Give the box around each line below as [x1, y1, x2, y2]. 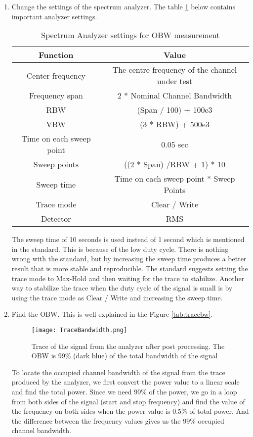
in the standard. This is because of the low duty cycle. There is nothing [11, 243, 229, 254]
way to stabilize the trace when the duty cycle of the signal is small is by [11, 283, 233, 293]
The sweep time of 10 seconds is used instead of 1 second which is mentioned [11, 234, 245, 244]
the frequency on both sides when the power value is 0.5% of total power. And [11, 406, 249, 416]
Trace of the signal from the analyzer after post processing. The [31, 340, 225, 351]
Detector [41, 213, 71, 225]
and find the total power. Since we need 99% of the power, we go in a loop [11, 386, 237, 396]
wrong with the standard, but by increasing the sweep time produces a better [11, 253, 247, 264]
